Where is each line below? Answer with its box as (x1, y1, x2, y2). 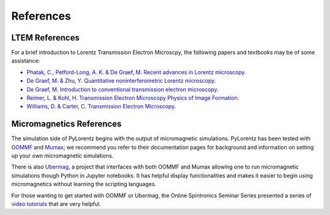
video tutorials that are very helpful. (11, 200, 101, 208)
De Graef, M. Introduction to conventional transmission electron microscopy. (26, 86, 219, 93)
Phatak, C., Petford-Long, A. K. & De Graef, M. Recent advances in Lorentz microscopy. (26, 68, 246, 76)
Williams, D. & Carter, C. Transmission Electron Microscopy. (26, 103, 177, 110)
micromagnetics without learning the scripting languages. (11, 181, 156, 188)
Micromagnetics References (11, 119, 122, 129)
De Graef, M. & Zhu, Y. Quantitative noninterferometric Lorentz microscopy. (26, 77, 216, 85)
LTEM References (11, 32, 79, 43)
